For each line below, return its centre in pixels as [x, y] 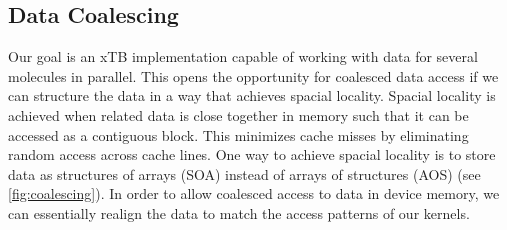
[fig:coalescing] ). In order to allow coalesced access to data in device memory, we [254, 193]
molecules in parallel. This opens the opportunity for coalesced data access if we [253, 75]
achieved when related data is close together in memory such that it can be [238, 114]
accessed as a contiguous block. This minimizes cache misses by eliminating [238, 134]
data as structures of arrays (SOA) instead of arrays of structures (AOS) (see [244, 173]
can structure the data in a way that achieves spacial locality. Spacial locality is [252, 95]
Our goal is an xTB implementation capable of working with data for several [243, 56]
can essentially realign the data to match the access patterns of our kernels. [239, 212]
